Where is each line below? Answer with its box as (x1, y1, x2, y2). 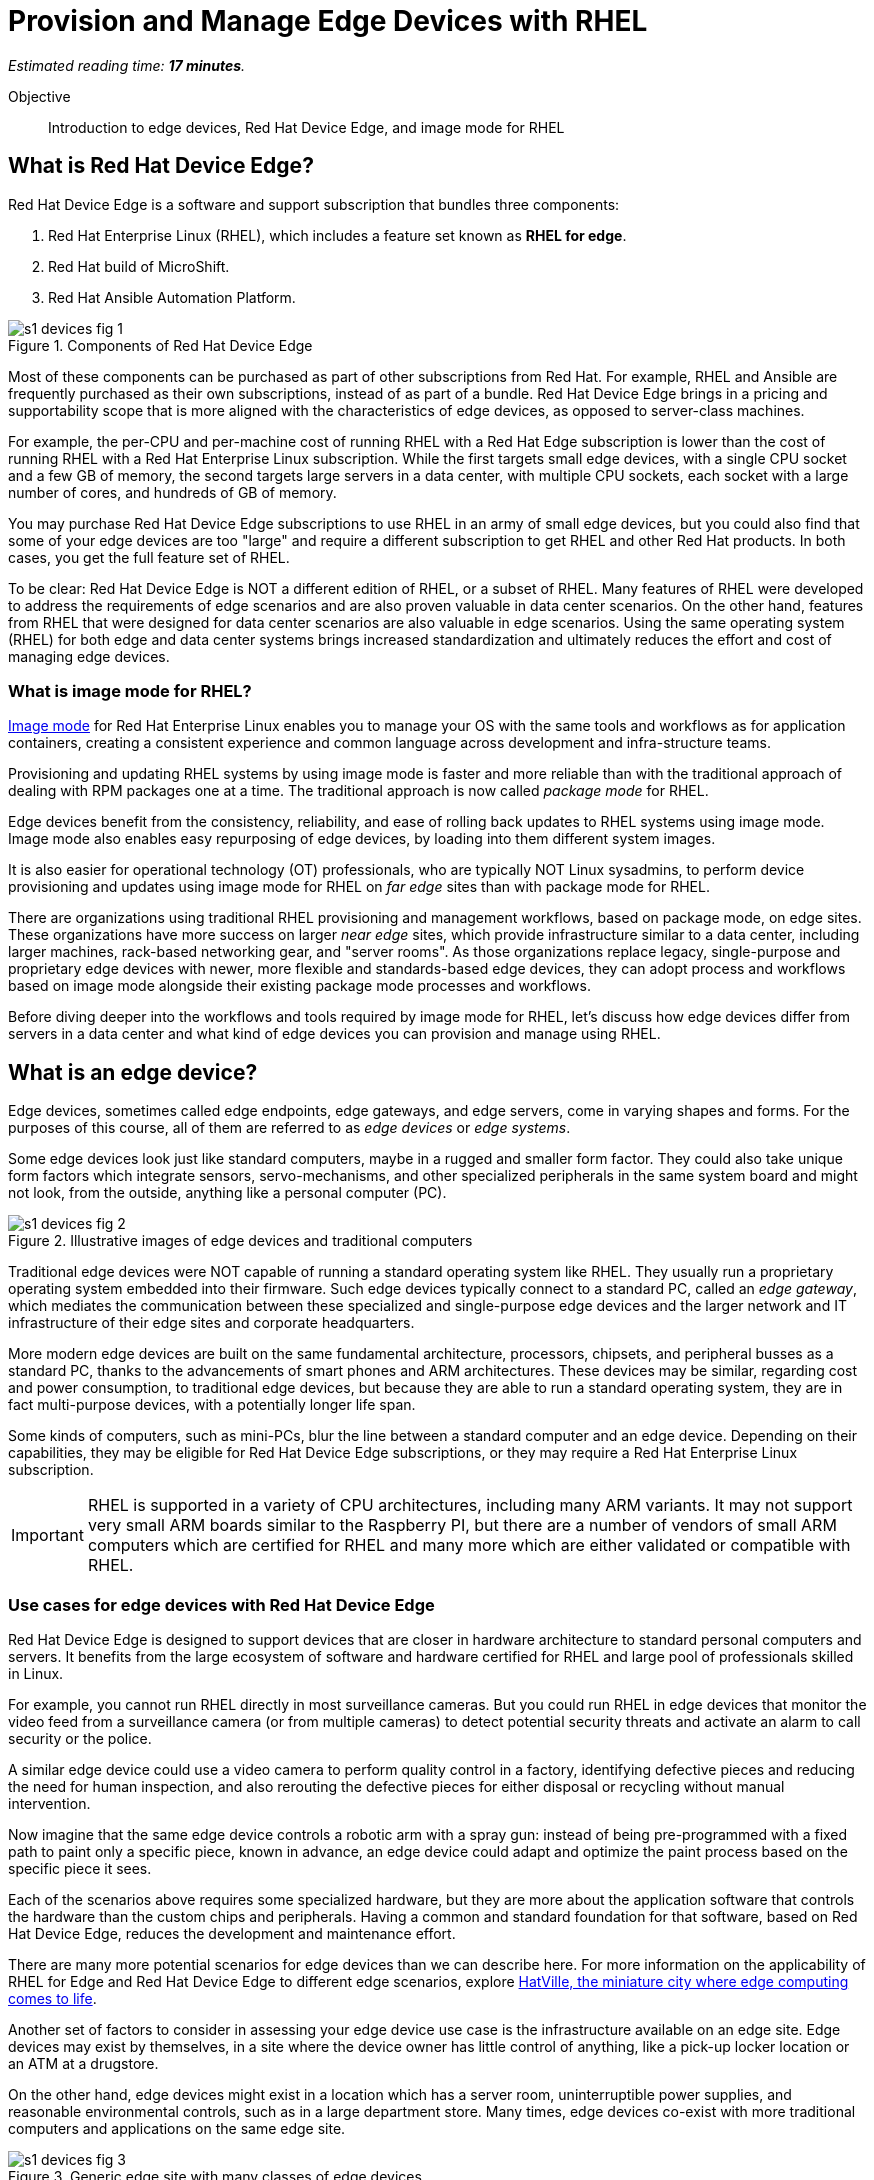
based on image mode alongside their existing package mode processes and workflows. (8, 977, 591, 995)
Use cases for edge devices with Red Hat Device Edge (8, 1594, 435, 1615)
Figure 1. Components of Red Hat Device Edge (8, 336, 313, 354)
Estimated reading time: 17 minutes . (8, 56, 246, 74)
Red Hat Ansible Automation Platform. (48, 288, 296, 306)
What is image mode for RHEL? (8, 680, 252, 701)
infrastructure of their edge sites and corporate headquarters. (8, 1314, 415, 1332)
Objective (8, 87, 71, 105)
